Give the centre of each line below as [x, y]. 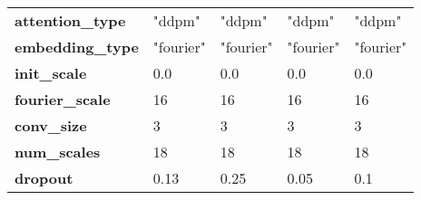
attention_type [70, 20]
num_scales [58, 152]
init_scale [51, 73]
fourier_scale [63, 99]
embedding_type [77, 47]
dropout [44, 178]
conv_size [51, 125]
